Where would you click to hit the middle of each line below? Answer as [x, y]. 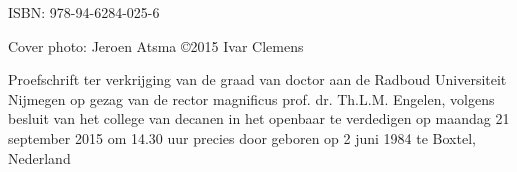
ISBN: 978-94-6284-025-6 [84, 12]
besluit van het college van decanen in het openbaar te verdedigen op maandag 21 [259, 118]
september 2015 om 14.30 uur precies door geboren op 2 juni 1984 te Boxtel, [242, 137]
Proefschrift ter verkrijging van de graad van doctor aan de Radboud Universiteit [257, 79]
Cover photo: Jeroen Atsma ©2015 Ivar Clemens [156, 45]
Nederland [39, 157]
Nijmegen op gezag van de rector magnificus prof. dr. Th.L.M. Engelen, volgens [251, 98]
